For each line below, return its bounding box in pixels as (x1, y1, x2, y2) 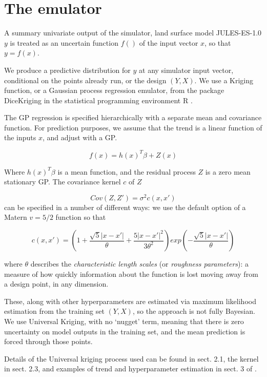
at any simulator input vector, (139, 64, 234, 75)
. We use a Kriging (194, 74, 254, 85)
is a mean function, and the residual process (57, 166, 196, 177)
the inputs (4, 132, 36, 143)
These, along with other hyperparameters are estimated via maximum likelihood (4, 295, 256, 306)
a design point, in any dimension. (4, 278, 109, 289)
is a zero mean (205, 166, 251, 177)
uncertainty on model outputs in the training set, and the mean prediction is (4, 326, 245, 336)
